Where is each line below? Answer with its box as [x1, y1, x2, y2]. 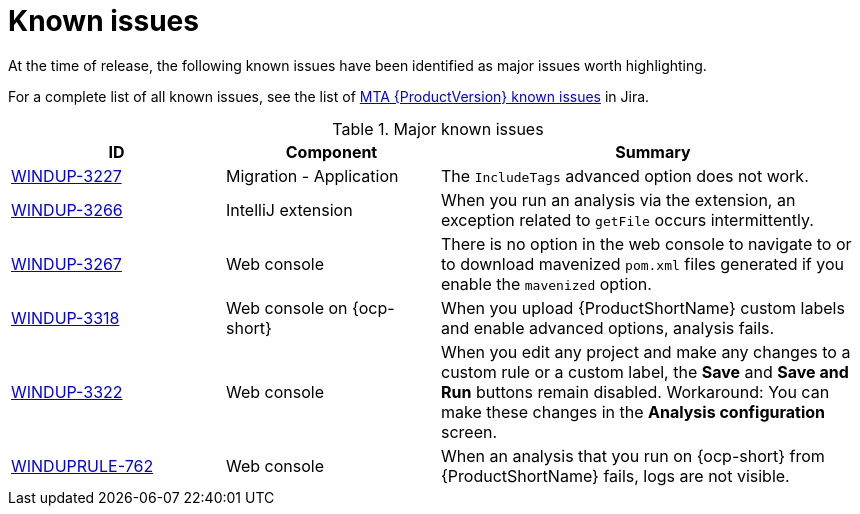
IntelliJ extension [226, 199, 353, 220]
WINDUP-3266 [11, 199, 123, 220]
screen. [441, 421, 498, 442]
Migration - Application [226, 165, 399, 186]
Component [285, 141, 378, 162]
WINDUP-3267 [11, 253, 122, 274]
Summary [615, 141, 691, 162]
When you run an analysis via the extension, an [441, 189, 796, 210]
